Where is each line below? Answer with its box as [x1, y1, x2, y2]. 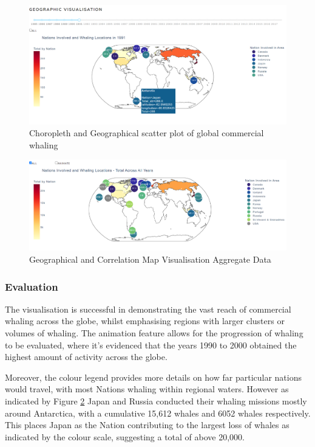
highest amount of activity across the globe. [5, 350, 168, 363]
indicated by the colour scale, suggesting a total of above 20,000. [5, 430, 245, 443]
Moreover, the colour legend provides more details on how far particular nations [5, 370, 302, 383]
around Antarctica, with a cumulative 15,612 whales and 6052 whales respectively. [5, 406, 311, 419]
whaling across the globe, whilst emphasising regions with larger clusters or [5, 314, 285, 327]
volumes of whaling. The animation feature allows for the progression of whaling [5, 327, 303, 339]
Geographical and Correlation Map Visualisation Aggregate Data [29, 253, 271, 266]
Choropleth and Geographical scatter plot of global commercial [29, 126, 264, 139]
